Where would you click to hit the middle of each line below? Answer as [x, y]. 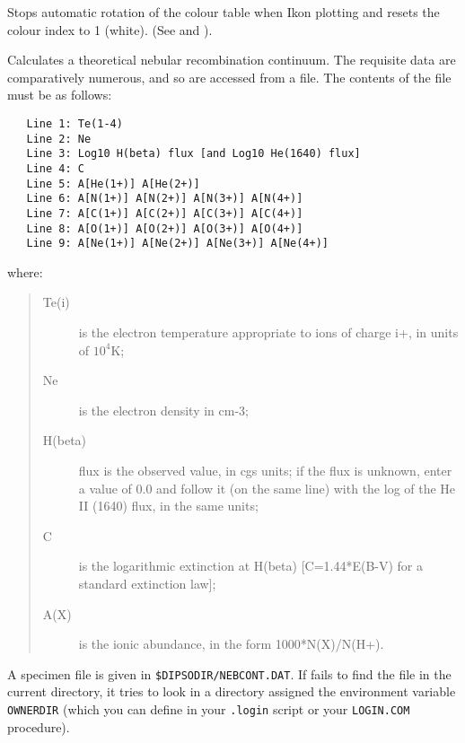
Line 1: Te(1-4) [75, 123]
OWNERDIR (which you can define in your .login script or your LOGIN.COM [209, 709]
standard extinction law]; [147, 583]
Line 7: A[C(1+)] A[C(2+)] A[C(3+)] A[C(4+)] [165, 213]
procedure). [39, 726]
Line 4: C [55, 168]
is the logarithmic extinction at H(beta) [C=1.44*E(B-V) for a [251, 566]
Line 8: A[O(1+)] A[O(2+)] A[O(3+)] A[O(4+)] [165, 228]
